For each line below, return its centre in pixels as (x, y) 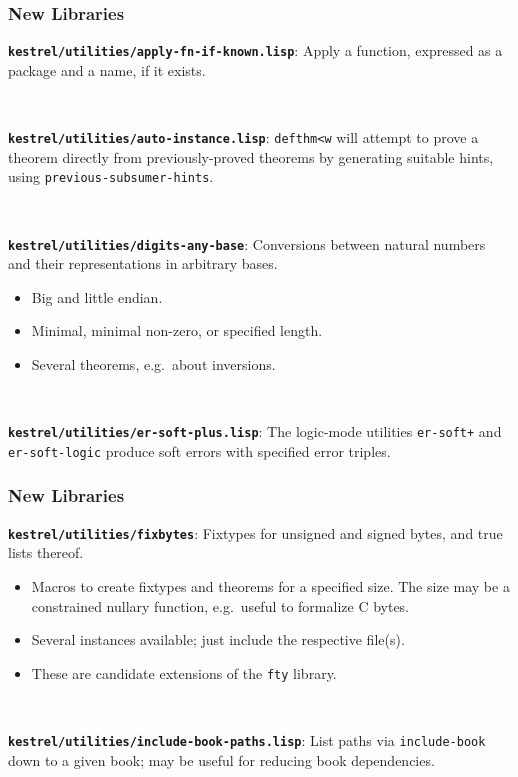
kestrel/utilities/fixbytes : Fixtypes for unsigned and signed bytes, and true (255, 532)
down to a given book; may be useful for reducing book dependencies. (221, 759)
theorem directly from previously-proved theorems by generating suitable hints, (251, 156)
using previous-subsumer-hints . (111, 176)
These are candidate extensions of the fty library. (184, 672)
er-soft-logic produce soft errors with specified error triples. (199, 450)
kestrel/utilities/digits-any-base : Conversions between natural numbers (247, 243)
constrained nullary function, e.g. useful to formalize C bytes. (220, 605)
